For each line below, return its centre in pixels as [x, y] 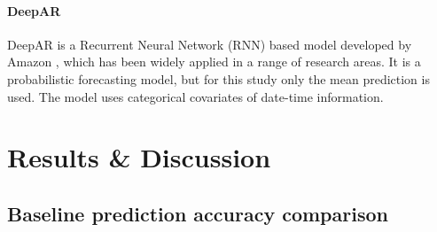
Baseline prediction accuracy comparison [198, 213]
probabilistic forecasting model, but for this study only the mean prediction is [218, 78]
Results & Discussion [139, 157]
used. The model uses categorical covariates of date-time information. [195, 96]
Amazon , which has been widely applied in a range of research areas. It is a [214, 62]
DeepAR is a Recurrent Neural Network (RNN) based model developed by [210, 44]
